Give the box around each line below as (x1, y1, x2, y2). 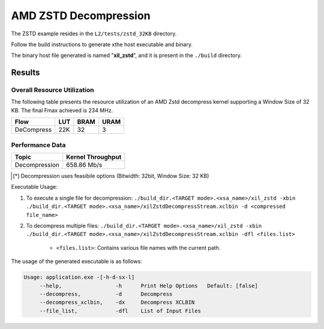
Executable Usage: (11, 183, 58, 191)
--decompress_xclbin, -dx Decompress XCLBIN (39, 299, 195, 306)
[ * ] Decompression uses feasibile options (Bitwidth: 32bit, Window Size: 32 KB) (13, 173, 209, 180)
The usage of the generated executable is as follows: (11, 258, 142, 265)
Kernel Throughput (66, 153, 122, 161)
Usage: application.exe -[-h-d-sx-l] (23, 274, 135, 281)
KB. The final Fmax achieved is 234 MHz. (11, 107, 113, 114)
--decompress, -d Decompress (39, 291, 173, 297)
